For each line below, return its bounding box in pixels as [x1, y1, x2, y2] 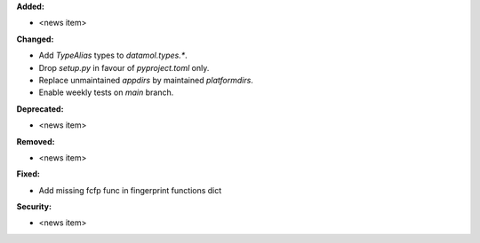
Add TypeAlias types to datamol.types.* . [38, 50, 188, 61]
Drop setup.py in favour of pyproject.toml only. [38, 62, 210, 73]
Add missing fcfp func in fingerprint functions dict [38, 184, 222, 195]
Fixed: [16, 169, 40, 179]
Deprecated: [16, 103, 64, 114]
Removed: [16, 136, 55, 146]
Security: [16, 201, 52, 212]
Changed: [16, 34, 54, 44]
